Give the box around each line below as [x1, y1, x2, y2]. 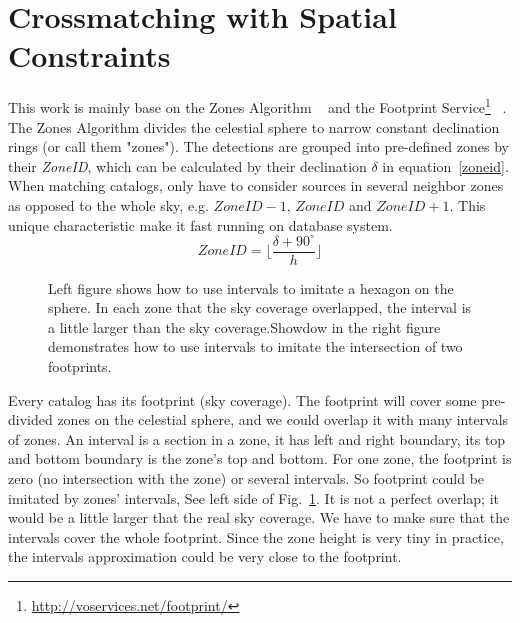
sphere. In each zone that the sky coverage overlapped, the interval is [48, 297, 472, 318]
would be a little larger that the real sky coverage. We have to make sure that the [8, 507, 510, 528]
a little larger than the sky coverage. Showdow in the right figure [48, 316, 441, 337]
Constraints [8, 35, 171, 76]
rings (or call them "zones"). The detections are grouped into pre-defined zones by [8, 136, 509, 157]
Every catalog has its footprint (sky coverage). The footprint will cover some [8, 389, 477, 410]
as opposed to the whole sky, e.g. [8, 194, 209, 215]
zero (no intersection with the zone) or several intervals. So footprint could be [8, 468, 485, 489]
